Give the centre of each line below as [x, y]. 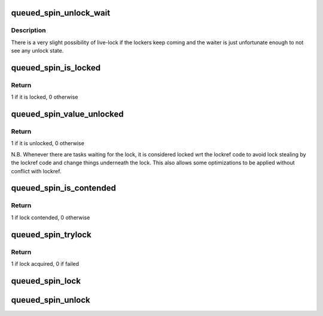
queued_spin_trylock [51, 234]
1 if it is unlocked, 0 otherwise [48, 143]
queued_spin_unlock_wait [61, 13]
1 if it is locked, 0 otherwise [45, 97]
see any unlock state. [37, 51]
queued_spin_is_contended [63, 188]
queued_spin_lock [46, 281]
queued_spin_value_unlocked [67, 114]
